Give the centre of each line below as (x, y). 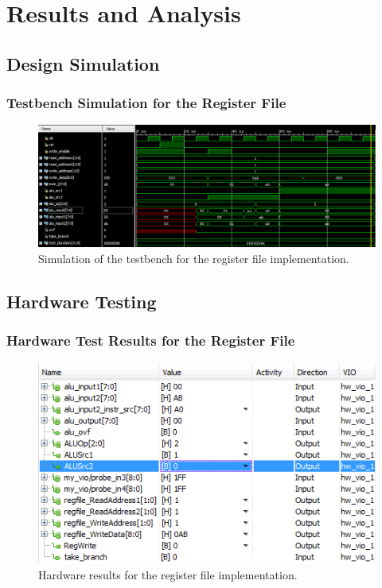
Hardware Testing (82, 301)
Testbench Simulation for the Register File (146, 103)
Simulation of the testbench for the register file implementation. (194, 258)
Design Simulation (83, 63)
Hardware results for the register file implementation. (168, 574)
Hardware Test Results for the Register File (151, 340)
